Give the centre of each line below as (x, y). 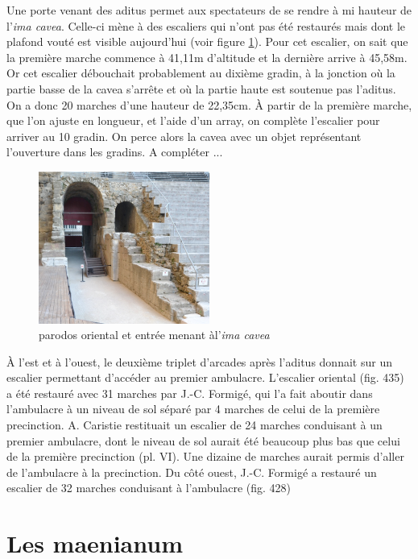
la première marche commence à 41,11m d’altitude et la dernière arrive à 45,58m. (207, 57)
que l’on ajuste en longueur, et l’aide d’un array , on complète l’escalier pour (193, 120)
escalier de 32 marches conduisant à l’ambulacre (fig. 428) (149, 488)
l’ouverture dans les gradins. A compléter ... (115, 152)
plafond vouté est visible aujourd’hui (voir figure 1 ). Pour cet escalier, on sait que (207, 41)
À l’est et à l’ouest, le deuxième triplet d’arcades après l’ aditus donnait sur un (199, 361)
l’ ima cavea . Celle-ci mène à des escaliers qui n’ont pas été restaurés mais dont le (206, 25)
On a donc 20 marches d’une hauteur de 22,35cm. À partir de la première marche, (209, 104)
